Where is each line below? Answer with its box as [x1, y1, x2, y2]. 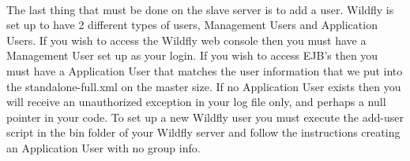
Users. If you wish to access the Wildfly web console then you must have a [6, 31, 367, 48]
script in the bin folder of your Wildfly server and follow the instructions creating [6, 124, 401, 141]
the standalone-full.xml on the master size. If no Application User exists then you [6, 78, 401, 94]
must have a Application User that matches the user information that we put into [6, 62, 403, 79]
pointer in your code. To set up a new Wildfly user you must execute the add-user [6, 108, 404, 125]
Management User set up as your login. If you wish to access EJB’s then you [6, 47, 378, 64]
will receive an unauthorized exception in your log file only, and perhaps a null [6, 93, 386, 110]
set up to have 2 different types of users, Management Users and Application [6, 16, 378, 33]
